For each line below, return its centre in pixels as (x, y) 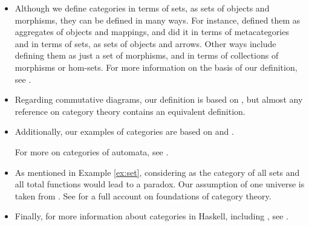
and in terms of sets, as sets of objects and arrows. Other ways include (145, 43)
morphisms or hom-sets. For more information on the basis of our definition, (156, 67)
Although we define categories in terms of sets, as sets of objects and (142, 8)
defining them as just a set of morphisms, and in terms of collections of (147, 55)
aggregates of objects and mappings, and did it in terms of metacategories (152, 32)
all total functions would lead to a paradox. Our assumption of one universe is (160, 184)
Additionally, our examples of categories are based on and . (124, 131)
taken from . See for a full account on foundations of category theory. (143, 195)
